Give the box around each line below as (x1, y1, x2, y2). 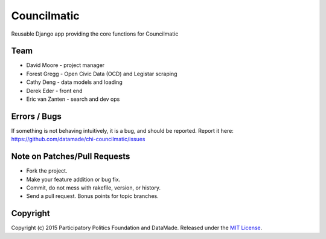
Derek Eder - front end (26, 87, 83, 94)
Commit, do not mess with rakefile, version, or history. (26, 184, 161, 191)
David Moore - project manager (26, 62, 105, 69)
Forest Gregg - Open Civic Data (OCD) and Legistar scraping (26, 70, 177, 77)
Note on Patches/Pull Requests (11, 151, 130, 162)
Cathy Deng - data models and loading (26, 78, 123, 86)
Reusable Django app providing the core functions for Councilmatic (11, 30, 179, 37)
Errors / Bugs (11, 111, 62, 121)
